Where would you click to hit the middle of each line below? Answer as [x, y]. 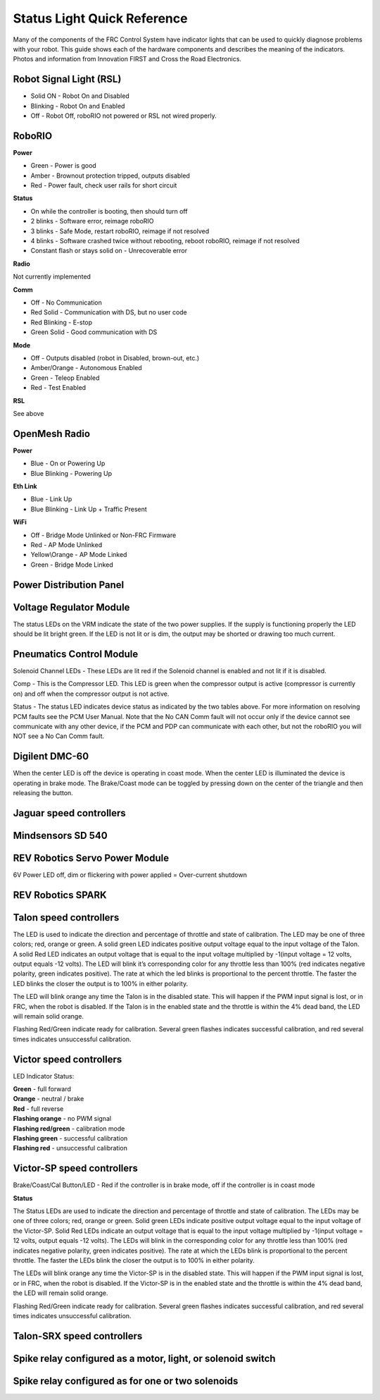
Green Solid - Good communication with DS [94, 332]
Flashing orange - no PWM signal [62, 1119]
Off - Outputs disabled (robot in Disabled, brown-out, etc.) [115, 358]
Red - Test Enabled [58, 388]
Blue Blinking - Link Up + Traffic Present [89, 509]
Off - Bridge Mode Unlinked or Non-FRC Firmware [103, 535]
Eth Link [25, 486]
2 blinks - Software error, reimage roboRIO [92, 221]
